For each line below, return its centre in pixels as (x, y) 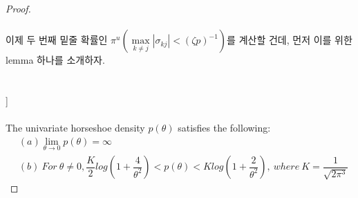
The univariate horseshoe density (75, 128)
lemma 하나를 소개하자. (55, 60)
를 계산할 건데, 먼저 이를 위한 (290, 40)
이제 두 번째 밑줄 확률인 (57, 40)
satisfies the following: (224, 128)
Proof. (18, 8)
